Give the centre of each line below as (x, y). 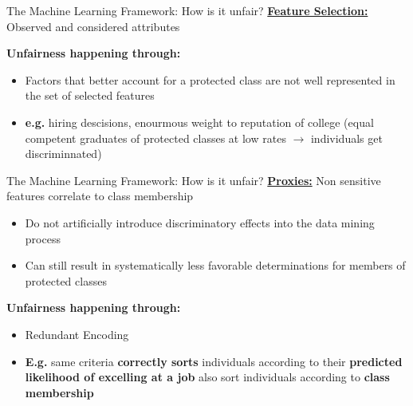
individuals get (346, 138)
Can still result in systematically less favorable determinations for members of (215, 265)
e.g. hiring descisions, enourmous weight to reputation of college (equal (199, 122)
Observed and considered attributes (93, 26)
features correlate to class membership (100, 196)
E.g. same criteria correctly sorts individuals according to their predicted (214, 361)
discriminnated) (63, 154)
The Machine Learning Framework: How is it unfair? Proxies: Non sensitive (194, 180)
